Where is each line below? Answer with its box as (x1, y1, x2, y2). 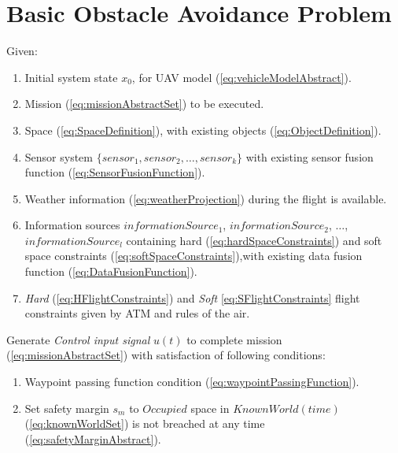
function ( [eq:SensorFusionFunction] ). (24, 164, 205, 180)
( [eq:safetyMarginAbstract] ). (24, 430, 161, 447)
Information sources (24, 217, 120, 233)
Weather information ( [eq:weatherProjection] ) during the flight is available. (24, 190, 387, 206)
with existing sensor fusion (245, 148, 374, 165)
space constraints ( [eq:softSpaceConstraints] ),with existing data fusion (24, 247, 363, 264)
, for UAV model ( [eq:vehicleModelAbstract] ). (131, 69, 352, 85)
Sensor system (24, 148, 93, 165)
